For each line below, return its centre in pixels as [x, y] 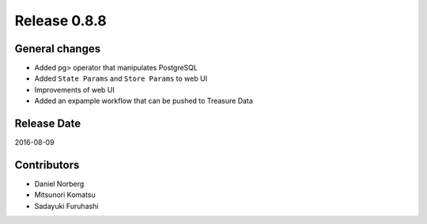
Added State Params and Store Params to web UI [121, 78]
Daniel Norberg [59, 184]
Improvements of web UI [74, 89]
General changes [58, 49]
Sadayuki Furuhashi [66, 206]
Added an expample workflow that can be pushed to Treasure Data [144, 101]
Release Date [48, 124]
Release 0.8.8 [60, 21]
